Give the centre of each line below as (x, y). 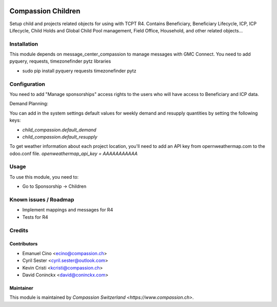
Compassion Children (45, 11)
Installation (24, 44)
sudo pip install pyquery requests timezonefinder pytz (79, 71)
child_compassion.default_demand (60, 130)
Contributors (24, 244)
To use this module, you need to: (44, 177)
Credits (19, 230)
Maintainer (21, 288)
